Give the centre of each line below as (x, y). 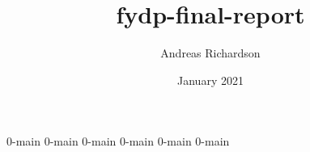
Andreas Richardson (210, 53)
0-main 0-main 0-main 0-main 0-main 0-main (118, 141)
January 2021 (210, 80)
